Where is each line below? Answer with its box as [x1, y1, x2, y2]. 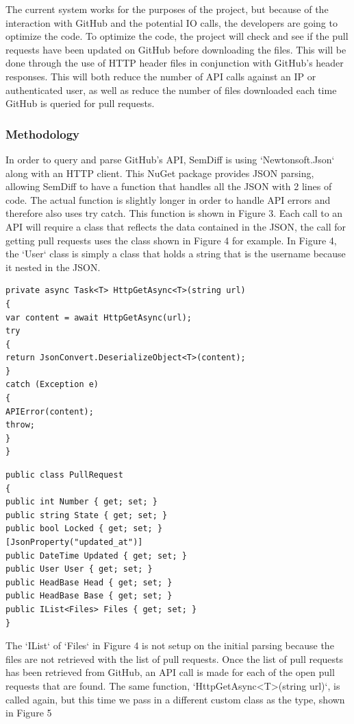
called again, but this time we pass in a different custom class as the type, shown [5, 692, 345, 706]
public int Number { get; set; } [5, 497, 157, 507]
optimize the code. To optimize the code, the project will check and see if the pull [5, 29, 349, 43]
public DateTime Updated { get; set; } [5, 550, 187, 561]
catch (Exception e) [5, 379, 99, 390]
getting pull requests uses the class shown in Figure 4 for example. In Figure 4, [5, 233, 337, 247]
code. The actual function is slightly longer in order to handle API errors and [5, 192, 331, 207]
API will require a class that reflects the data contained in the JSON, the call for [5, 219, 346, 233]
